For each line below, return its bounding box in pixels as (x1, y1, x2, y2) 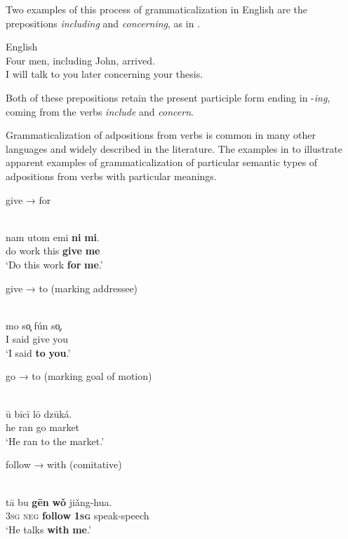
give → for (6, 192, 51, 207)
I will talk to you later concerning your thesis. (6, 67, 203, 81)
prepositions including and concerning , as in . (6, 15, 201, 30)
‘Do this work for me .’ (6, 257, 103, 271)
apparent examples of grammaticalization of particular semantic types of (6, 155, 318, 170)
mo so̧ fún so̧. (6, 318, 63, 332)
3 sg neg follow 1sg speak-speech (6, 508, 149, 523)
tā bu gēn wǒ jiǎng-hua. (6, 494, 112, 509)
